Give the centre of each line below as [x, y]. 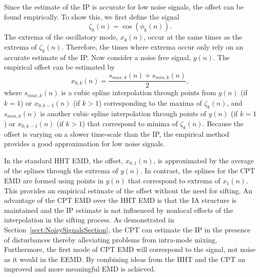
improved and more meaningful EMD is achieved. [80, 269]
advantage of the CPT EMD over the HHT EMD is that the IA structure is [120, 200]
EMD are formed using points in [54, 180]
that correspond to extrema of [174, 180]
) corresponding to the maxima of [151, 102]
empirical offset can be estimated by [60, 67]
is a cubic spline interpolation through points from [139, 92]
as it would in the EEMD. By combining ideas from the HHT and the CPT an [125, 259]
